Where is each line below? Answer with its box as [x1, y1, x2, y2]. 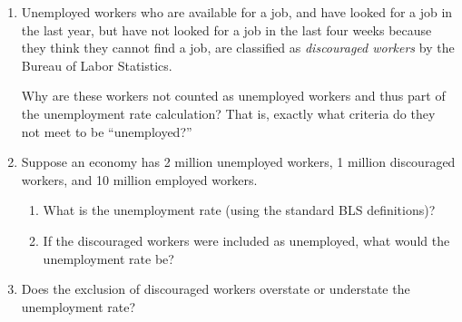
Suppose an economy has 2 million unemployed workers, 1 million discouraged [21, 152, 456, 171]
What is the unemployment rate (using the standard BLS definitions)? [43, 200, 436, 220]
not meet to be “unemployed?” [21, 122, 192, 141]
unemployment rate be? [43, 249, 174, 268]
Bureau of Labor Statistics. [21, 55, 172, 74]
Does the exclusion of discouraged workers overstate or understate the [21, 279, 410, 298]
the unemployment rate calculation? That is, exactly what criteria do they [21, 103, 436, 122]
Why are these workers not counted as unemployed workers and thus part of [21, 86, 446, 105]
